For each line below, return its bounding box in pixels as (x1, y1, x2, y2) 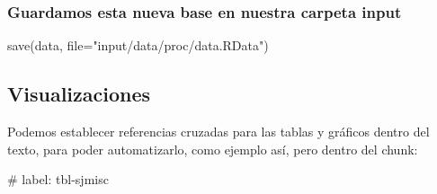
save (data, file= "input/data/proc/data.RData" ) (7, 36, 269, 55)
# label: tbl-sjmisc (7, 170, 109, 189)
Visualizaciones (7, 80, 151, 108)
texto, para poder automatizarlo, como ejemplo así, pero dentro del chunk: (7, 139, 418, 158)
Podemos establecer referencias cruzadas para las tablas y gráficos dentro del (7, 122, 430, 141)
